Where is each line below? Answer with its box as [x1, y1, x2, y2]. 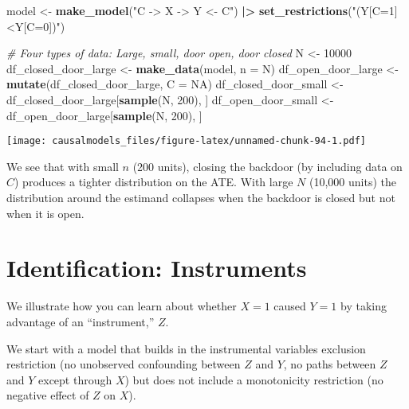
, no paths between [283, 356, 376, 372]
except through [38, 371, 112, 388]
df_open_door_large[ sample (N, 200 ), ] [6, 107, 203, 123]
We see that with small [6, 158, 119, 174]
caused [273, 298, 306, 314]
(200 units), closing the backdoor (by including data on [132, 158, 403, 174]
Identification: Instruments [6, 251, 307, 284]
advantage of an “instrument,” [6, 313, 155, 329]
